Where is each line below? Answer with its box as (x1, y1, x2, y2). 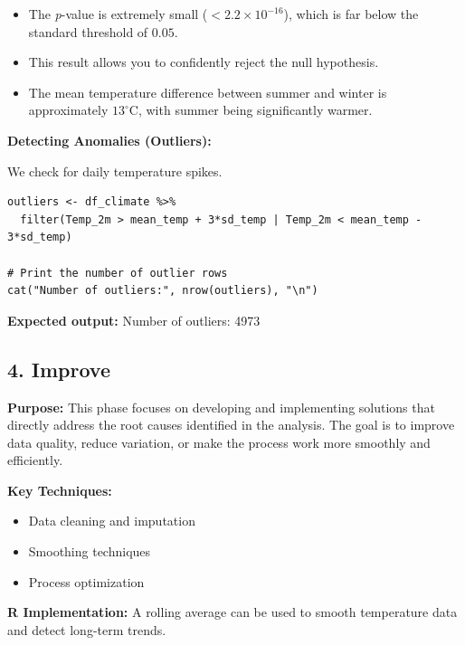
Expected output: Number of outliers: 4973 (7, 310, 261, 329)
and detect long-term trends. (7, 620, 166, 639)
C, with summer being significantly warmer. (128, 100, 373, 119)
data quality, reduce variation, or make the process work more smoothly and (7, 432, 431, 451)
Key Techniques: (7, 480, 112, 499)
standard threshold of (28, 22, 148, 41)
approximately (28, 100, 109, 119)
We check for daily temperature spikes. (7, 161, 223, 180)
